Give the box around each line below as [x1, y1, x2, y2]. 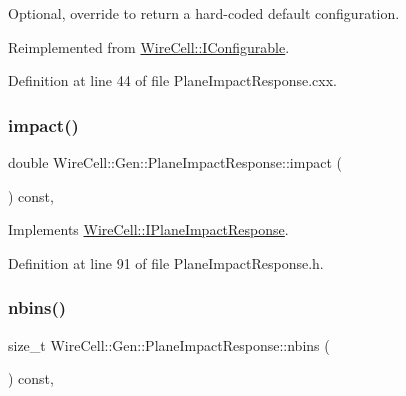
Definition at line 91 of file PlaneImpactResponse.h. [8, 252, 324, 273]
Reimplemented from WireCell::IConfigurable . [8, 36, 290, 57]
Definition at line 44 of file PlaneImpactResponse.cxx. [8, 70, 337, 91]
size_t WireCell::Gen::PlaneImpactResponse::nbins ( [8, 334, 330, 355]
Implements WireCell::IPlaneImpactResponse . [8, 219, 289, 240]
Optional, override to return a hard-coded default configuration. [8, 3, 400, 23]
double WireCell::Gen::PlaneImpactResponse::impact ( [8, 152, 342, 172]
